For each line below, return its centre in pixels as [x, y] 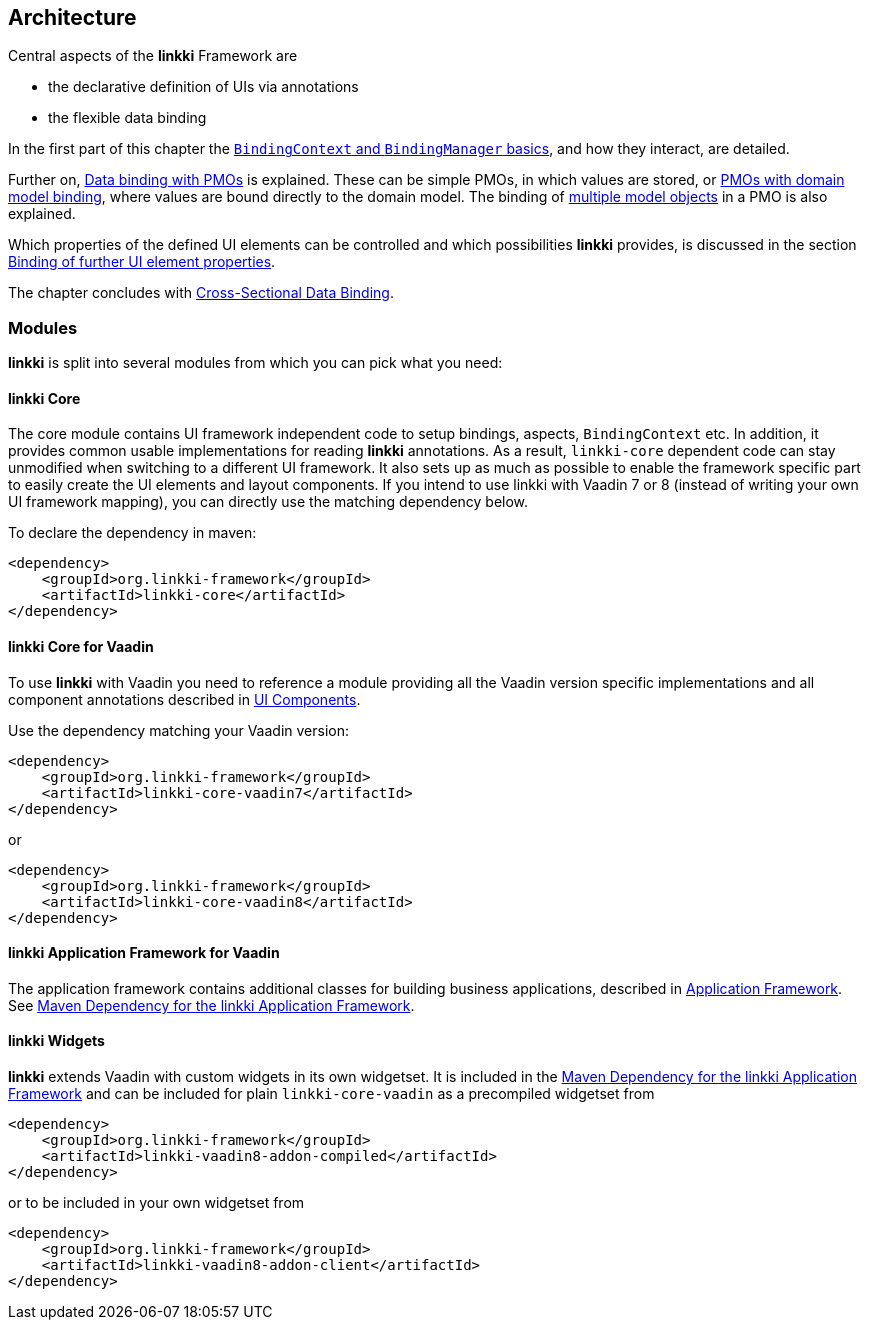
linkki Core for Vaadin [81, 646]
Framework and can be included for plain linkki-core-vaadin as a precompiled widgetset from [331, 1094]
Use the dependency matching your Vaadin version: [178, 730]
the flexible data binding [127, 118]
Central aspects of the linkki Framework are [153, 56]
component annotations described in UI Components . [184, 699]
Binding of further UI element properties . [142, 262]
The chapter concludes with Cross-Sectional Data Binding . [201, 293]
